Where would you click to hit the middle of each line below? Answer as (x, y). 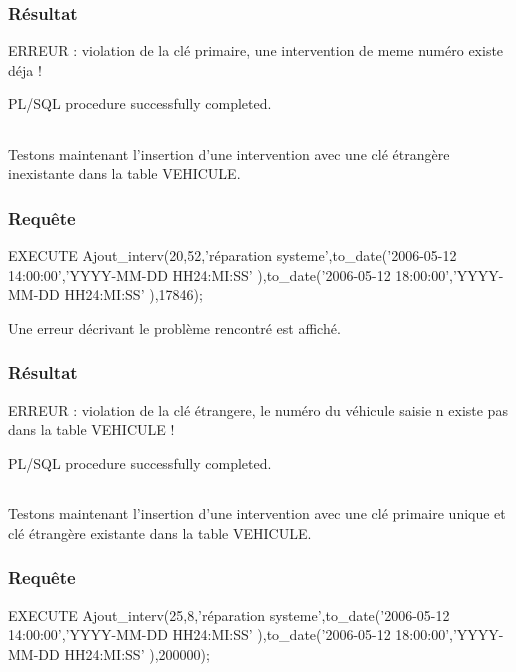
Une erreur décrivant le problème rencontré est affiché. (174, 327)
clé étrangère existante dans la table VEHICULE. (160, 532)
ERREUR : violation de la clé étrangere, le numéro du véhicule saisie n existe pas (258, 409)
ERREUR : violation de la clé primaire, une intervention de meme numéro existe (256, 50)
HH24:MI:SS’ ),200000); (137, 653)
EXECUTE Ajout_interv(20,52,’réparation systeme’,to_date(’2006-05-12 (232, 255)
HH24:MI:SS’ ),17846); (133, 294)
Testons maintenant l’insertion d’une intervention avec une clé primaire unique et (257, 513)
